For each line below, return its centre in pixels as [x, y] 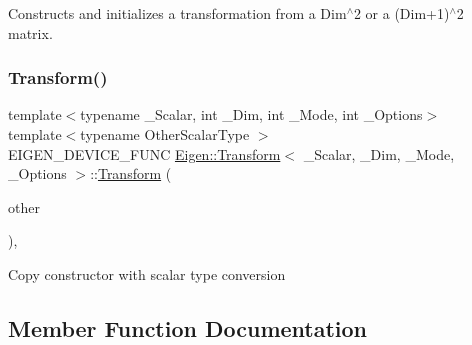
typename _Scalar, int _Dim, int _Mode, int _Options [251, 114]
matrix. [30, 32]
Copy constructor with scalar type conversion [147, 273]
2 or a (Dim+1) [401, 13]
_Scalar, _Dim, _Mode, [379, 153]
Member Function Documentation [188, 327]
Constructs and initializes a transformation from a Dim [177, 13]
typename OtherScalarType [165, 134]
